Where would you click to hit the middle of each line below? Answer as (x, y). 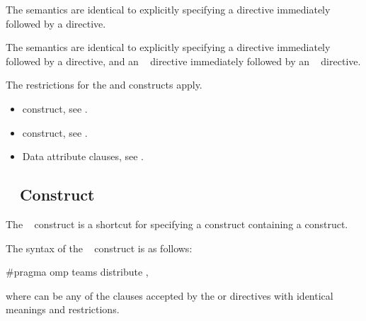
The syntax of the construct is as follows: (99, 248)
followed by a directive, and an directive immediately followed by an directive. (183, 61)
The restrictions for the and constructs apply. (104, 85)
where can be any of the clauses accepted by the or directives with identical (170, 295)
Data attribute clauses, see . (83, 156)
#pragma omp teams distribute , (77, 272)
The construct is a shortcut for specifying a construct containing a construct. (177, 224)
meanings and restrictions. (63, 309)
